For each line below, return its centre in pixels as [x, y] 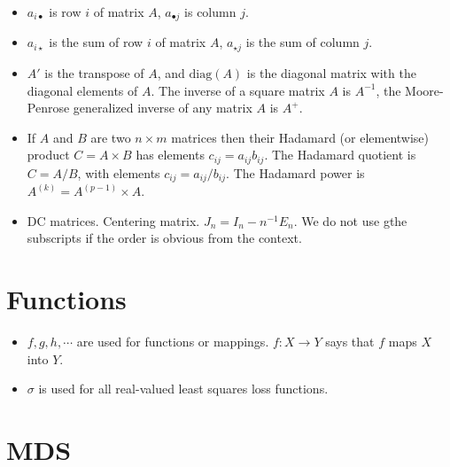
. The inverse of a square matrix [238, 90]
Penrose [48, 108]
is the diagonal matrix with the [331, 72]
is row [65, 12]
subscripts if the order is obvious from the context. [164, 238]
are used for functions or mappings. [173, 342]
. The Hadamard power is [295, 172]
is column [210, 12]
